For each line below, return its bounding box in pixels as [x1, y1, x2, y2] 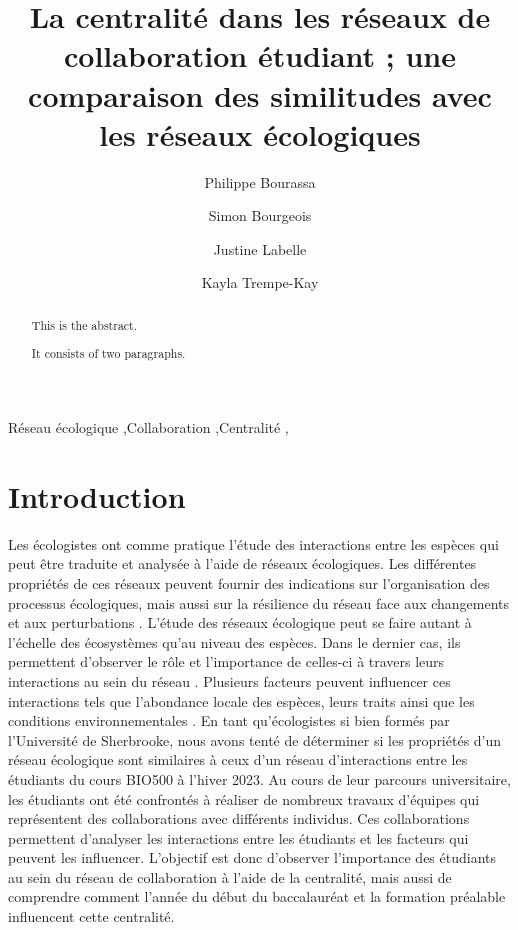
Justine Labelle [213, 238, 307, 259]
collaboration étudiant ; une [64, 35, 456, 76]
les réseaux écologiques [99, 113, 421, 154]
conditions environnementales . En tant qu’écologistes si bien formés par [8, 710, 450, 731]
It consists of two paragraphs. [31, 345, 186, 362]
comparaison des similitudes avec [28, 74, 492, 115]
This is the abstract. [31, 316, 138, 333]
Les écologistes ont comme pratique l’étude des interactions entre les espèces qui [8, 533, 499, 554]
